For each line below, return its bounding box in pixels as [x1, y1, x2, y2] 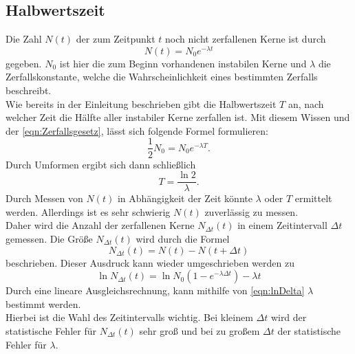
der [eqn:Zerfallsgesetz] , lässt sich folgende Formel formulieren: [6, 123, 268, 137]
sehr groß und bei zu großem [139, 323, 260, 338]
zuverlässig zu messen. [204, 204, 299, 219]
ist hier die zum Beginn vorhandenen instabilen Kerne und [59, 56, 307, 70]
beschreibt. [6, 83, 52, 98]
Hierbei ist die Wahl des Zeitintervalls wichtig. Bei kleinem [6, 310, 253, 324]
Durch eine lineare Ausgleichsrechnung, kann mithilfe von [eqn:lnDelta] [6, 283, 305, 298]
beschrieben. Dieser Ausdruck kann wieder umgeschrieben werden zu [6, 255, 294, 269]
